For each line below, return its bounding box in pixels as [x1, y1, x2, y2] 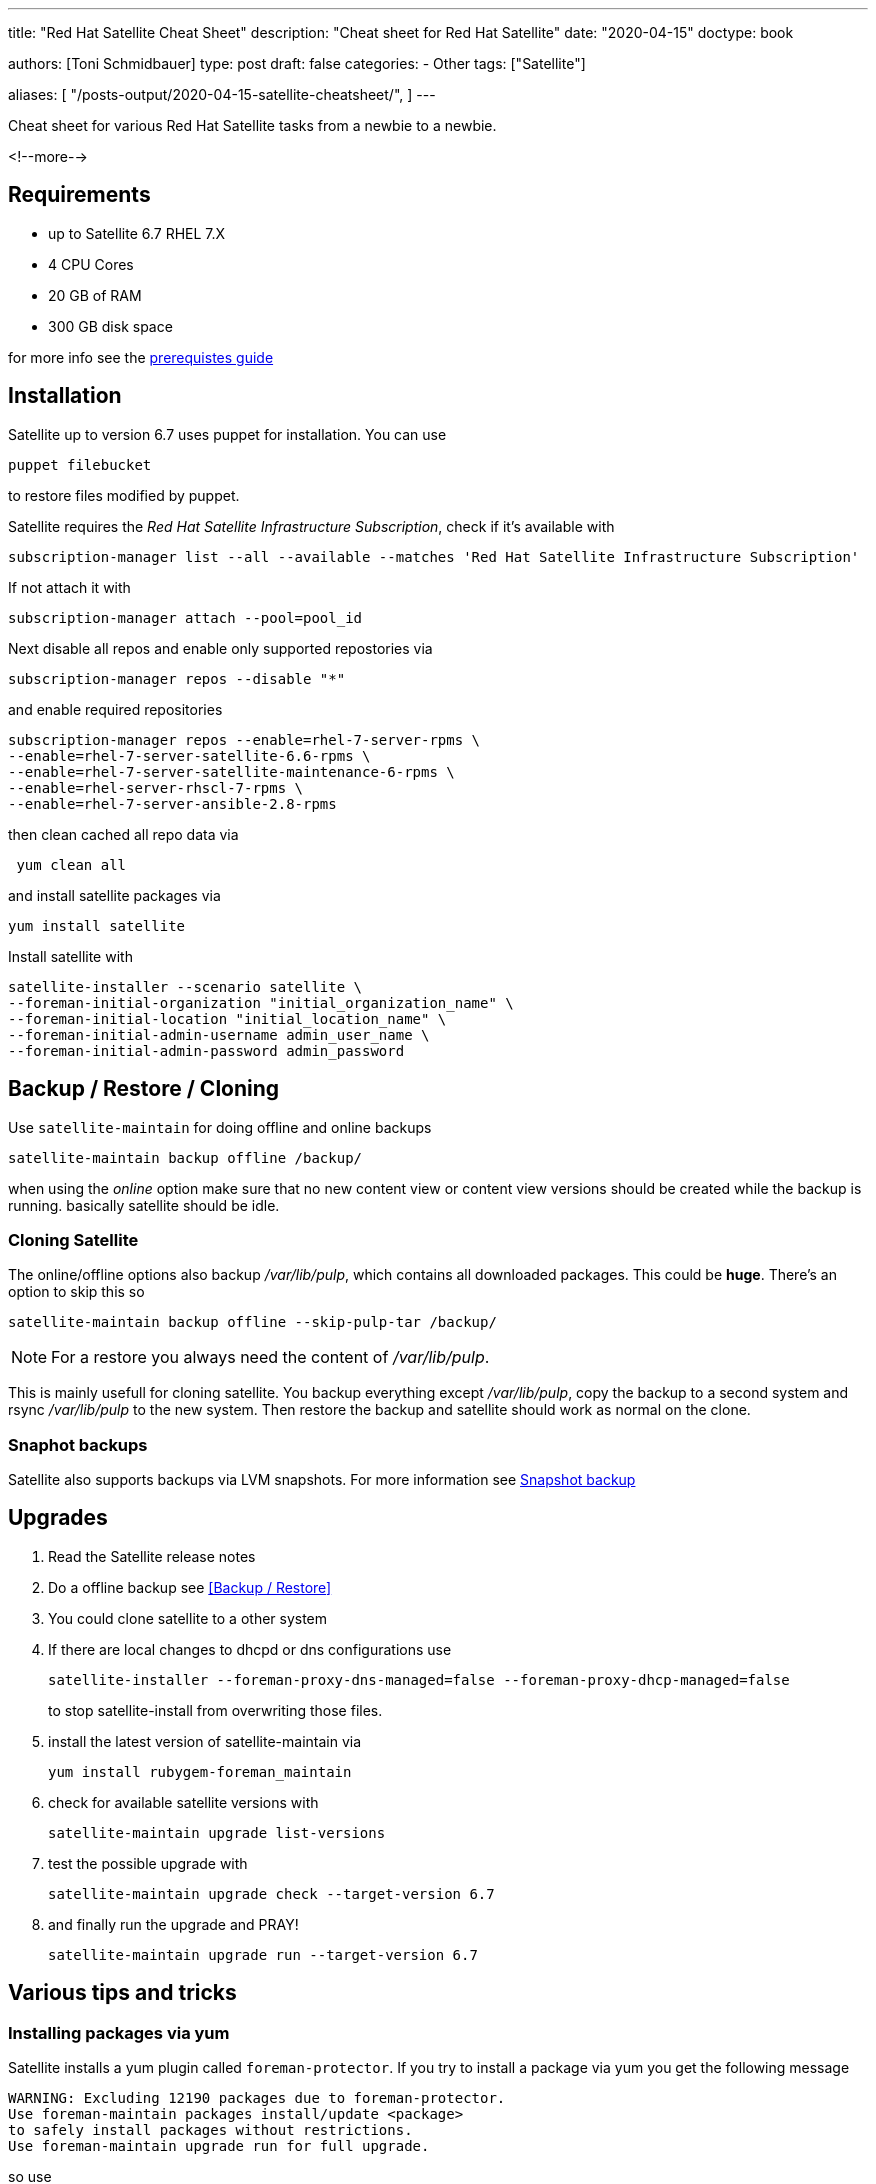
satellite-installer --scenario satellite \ [8, 978, 363, 995]
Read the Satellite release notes [48, 1547, 256, 1565]
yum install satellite [8, 917, 186, 934]
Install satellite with [8, 947, 133, 965]
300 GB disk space [48, 317, 173, 335]
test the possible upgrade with [48, 1854, 248, 1872]
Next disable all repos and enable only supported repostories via [8, 639, 433, 657]
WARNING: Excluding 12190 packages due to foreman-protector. [8, 2090, 506, 2107]
